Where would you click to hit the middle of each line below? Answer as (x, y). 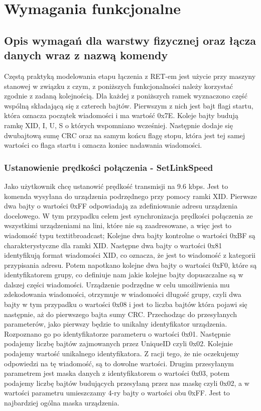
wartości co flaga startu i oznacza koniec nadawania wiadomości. (103, 145)
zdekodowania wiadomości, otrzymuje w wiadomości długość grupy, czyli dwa (123, 294)
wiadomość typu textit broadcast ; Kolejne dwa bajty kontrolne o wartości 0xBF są (130, 235)
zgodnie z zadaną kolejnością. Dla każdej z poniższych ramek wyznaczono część (126, 96)
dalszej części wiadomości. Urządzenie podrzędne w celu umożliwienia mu (117, 284)
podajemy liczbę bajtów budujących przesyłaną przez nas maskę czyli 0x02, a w (127, 383)
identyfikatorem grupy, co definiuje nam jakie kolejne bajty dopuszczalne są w (124, 275)
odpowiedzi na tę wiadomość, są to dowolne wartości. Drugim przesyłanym (119, 363)
